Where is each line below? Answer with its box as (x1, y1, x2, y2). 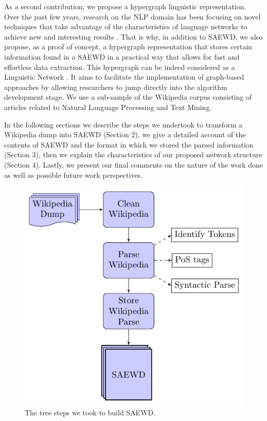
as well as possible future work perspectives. (4, 169, 143, 180)
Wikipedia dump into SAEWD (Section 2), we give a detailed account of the (4, 129, 246, 140)
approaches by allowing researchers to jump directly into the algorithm (4, 81, 227, 92)
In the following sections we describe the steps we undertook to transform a (4, 119, 242, 130)
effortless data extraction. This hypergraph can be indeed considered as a (4, 61, 235, 72)
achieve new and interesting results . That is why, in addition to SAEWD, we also (4, 31, 263, 42)
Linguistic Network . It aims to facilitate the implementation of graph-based (4, 71, 244, 82)
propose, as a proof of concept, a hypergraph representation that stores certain (4, 41, 253, 52)
